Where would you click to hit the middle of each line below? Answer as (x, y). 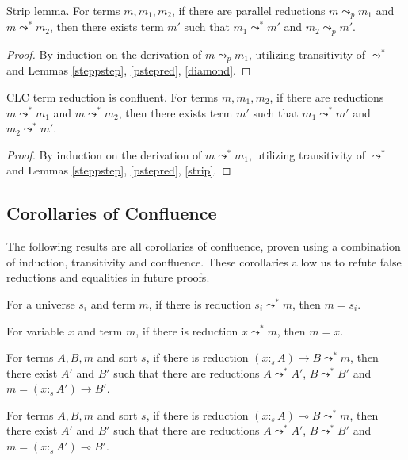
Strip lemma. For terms (63, 10)
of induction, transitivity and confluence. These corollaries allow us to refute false (204, 261)
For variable (36, 330)
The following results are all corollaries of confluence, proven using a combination (204, 246)
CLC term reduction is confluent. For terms (112, 96)
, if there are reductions (327, 96)
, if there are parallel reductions (248, 10)
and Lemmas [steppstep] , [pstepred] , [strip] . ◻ (119, 170)
